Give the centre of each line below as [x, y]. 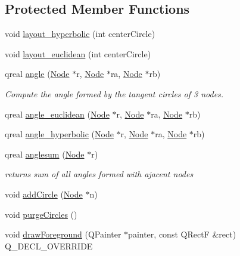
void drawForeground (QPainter [63, 234]
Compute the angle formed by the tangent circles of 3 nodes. [114, 93]
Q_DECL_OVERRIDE [49, 246]
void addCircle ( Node [44, 194]
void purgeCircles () [41, 214]
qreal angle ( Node [37, 74]
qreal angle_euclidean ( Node [57, 114]
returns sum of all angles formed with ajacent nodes [99, 174]
